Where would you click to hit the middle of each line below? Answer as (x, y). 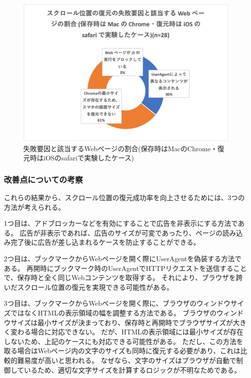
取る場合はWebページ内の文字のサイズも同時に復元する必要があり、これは (122, 351)
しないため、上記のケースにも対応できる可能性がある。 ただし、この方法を (124, 341)
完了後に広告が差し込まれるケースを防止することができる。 (105, 242)
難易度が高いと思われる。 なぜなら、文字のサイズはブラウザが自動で (127, 360)
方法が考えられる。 (34, 207)
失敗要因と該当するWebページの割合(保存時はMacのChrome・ (120, 148)
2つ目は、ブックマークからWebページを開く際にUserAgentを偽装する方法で (123, 259)
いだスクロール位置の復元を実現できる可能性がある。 (89, 287)
